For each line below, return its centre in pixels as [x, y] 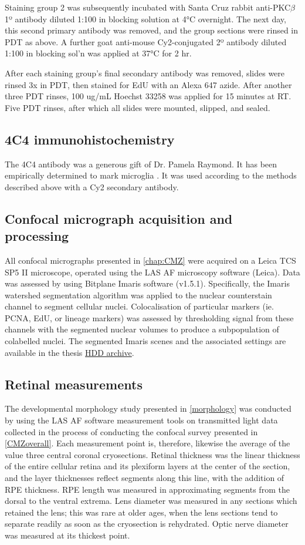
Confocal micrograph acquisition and [119, 218]
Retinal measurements [74, 384]
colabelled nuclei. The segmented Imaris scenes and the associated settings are [145, 341]
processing [37, 236]
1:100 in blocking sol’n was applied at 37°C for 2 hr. [98, 53]
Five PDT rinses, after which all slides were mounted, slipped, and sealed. [138, 107]
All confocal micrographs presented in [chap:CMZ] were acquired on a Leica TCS [150, 260]
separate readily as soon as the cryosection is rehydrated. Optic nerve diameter [147, 524]
